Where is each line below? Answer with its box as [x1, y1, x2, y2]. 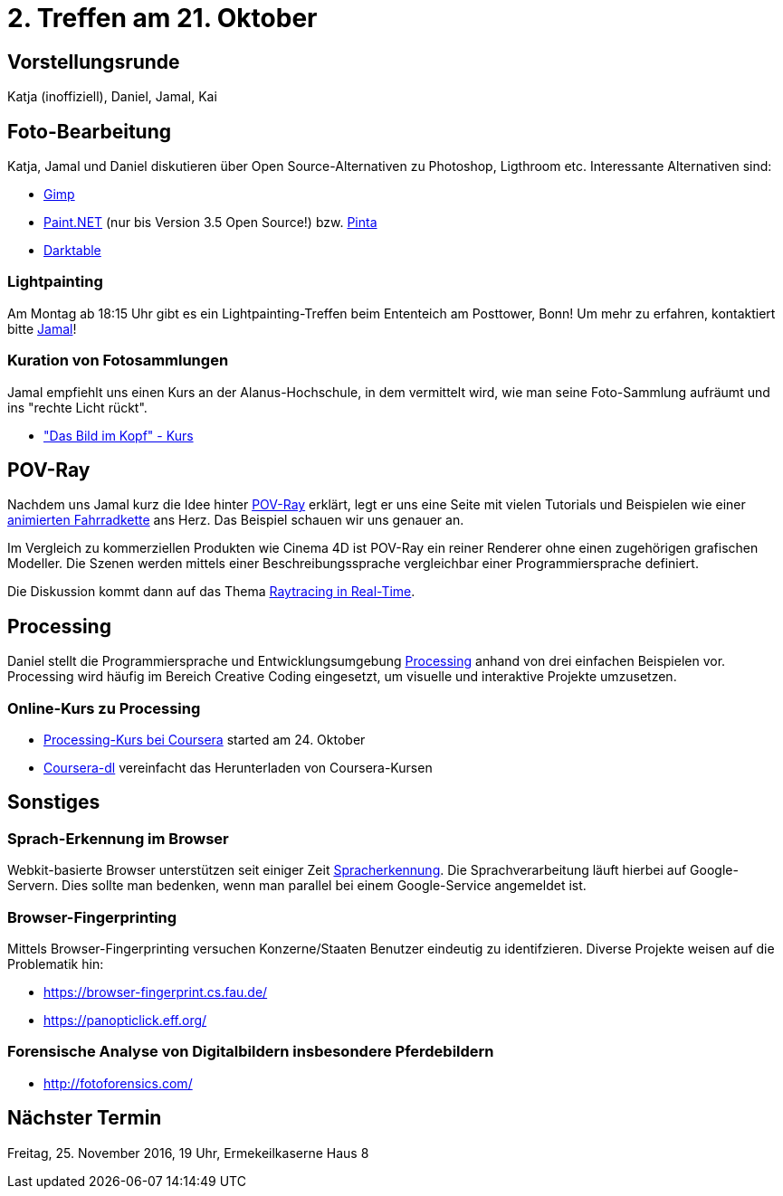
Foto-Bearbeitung [7, 119, 172, 143]
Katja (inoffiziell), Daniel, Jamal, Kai [7, 89, 217, 105]
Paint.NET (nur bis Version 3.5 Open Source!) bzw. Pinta [43, 214, 377, 231]
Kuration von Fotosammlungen [7, 351, 229, 370]
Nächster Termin [7, 1106, 162, 1130]
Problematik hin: [7, 955, 104, 972]
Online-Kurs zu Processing [7, 698, 201, 717]
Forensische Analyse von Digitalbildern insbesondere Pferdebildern [7, 1042, 494, 1061]
